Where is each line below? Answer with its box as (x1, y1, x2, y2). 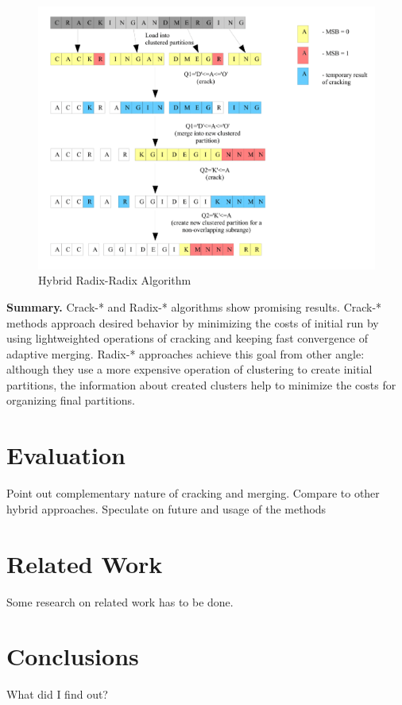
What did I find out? (6, 686, 108, 703)
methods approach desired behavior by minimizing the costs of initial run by (6, 314, 379, 331)
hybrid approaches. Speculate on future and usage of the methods (6, 500, 327, 517)
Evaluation (6, 439, 126, 471)
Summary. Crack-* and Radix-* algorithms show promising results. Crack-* (6, 298, 382, 315)
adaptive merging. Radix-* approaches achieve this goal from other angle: (6, 345, 365, 362)
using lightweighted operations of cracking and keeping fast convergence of (6, 330, 368, 347)
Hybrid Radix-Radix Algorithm (38, 272, 191, 289)
